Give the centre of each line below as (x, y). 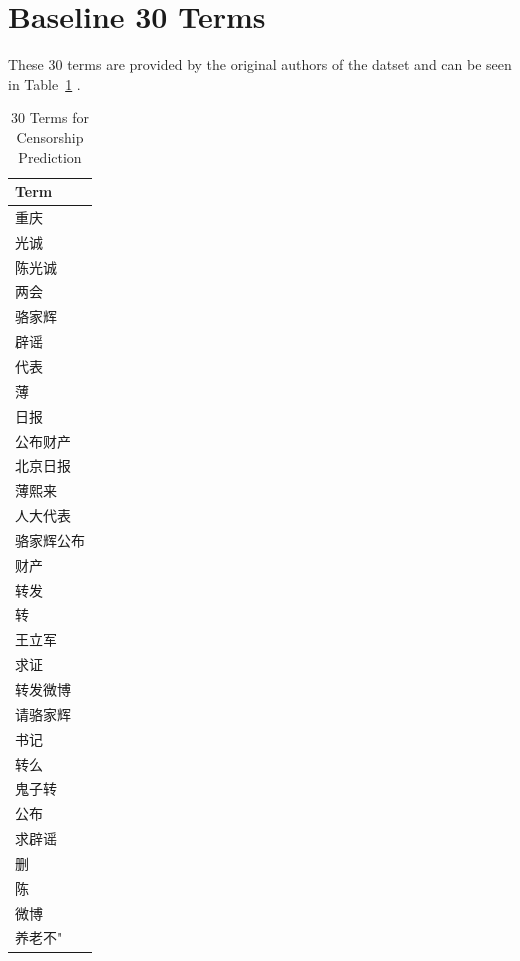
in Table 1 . (44, 83)
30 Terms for (50, 117)
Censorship (50, 136)
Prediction (50, 156)
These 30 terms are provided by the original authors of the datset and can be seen (260, 64)
